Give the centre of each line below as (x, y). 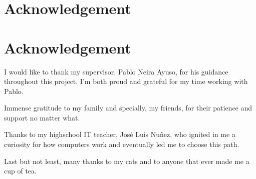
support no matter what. (42, 117)
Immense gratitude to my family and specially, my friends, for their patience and (128, 108)
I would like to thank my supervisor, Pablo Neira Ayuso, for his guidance (116, 71)
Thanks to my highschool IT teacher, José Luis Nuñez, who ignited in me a (120, 134)
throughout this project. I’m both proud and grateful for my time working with (126, 81)
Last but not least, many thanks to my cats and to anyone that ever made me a (127, 161)
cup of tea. (20, 171)
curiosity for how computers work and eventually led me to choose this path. (122, 144)
